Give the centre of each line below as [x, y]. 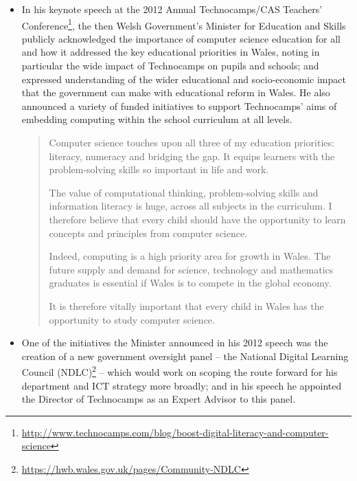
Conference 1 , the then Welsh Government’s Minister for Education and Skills [184, 24]
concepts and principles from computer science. [148, 233]
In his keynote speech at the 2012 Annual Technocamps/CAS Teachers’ [172, 9]
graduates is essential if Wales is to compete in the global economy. [190, 283]
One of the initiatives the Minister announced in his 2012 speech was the [175, 343]
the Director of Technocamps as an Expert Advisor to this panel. [159, 399]
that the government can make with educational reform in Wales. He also [176, 92]
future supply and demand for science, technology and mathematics [191, 269]
